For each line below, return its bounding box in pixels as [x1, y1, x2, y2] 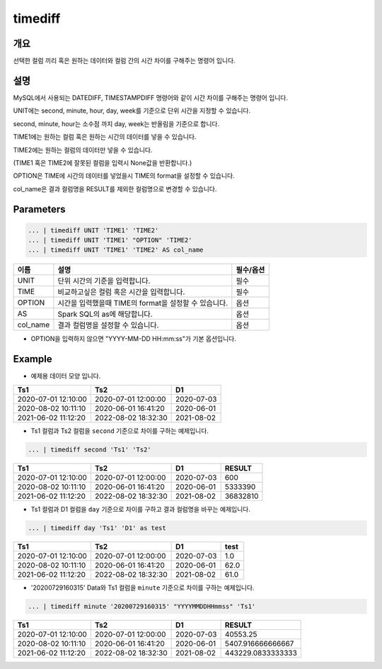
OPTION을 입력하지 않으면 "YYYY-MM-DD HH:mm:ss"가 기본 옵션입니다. [30, 334, 236, 343]
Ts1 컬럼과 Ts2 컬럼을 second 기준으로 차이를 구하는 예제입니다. [30, 426, 209, 435]
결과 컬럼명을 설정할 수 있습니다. [57, 320, 159, 330]
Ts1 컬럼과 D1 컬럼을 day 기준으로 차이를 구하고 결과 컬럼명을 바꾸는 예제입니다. [30, 505, 250, 513]
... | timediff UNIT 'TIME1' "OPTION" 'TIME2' [28, 236, 192, 244]
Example [13, 353, 52, 365]
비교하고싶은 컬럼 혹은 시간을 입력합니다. [57, 287, 185, 297]
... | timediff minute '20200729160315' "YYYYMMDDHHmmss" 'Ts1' [28, 602, 256, 610]
